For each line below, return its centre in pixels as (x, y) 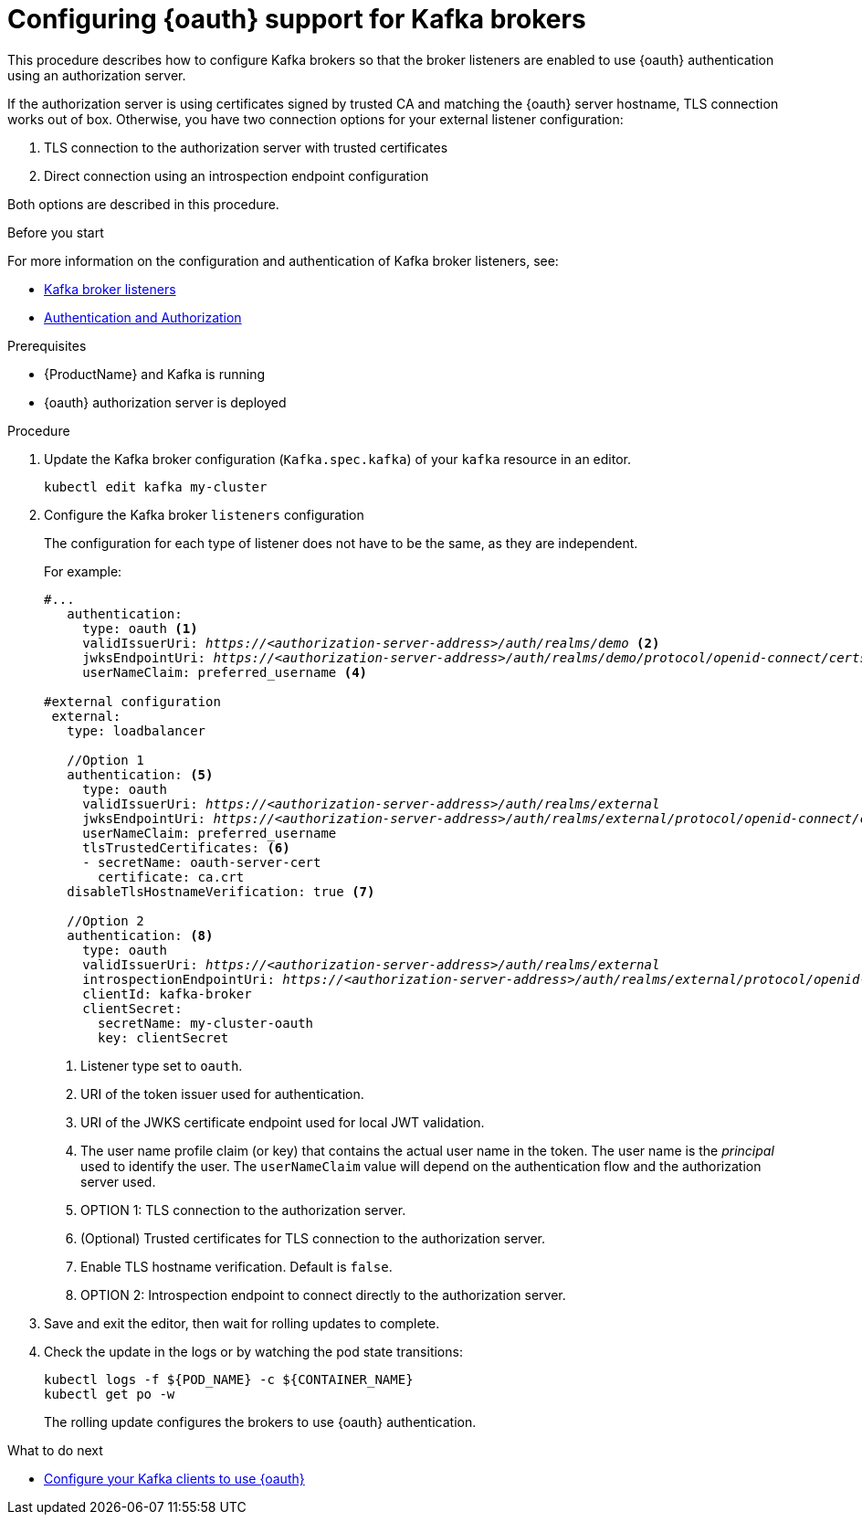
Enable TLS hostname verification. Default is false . (237, 1266)
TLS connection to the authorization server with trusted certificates (246, 147)
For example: (83, 571)
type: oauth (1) (140, 628)
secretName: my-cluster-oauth (206, 1023)
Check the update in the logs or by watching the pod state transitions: (253, 1351)
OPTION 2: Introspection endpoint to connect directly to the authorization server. (323, 1295)
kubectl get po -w (110, 1394)
